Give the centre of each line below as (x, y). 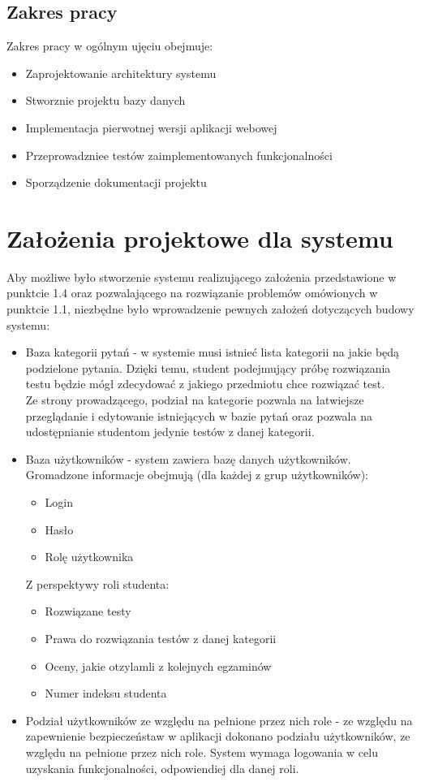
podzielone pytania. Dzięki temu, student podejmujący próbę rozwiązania (208, 367)
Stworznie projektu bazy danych (105, 100)
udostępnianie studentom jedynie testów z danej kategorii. (170, 432)
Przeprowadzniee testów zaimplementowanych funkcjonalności (179, 155)
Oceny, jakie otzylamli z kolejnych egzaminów (158, 665)
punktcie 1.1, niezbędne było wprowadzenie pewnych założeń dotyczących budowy (210, 309)
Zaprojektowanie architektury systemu (121, 73)
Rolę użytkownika (89, 557)
